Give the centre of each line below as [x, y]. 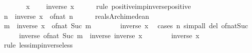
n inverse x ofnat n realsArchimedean [76, 16]
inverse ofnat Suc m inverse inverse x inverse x [109, 35]
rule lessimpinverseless [38, 45]
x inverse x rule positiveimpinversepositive [109, 6]
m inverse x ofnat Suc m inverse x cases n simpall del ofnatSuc [126, 26]
